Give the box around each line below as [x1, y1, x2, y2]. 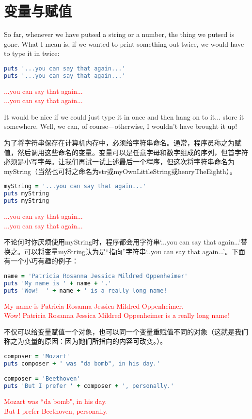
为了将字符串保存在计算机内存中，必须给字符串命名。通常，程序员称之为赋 [4, 138, 241, 148]
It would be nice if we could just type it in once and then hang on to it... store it [4, 111, 244, 122]
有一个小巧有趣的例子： [4, 256, 79, 266]
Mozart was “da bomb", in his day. [4, 396, 107, 406]
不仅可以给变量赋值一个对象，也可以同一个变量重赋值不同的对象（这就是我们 [4, 326, 248, 336]
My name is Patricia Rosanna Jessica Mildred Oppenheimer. [4, 300, 184, 311]
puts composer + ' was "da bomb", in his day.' [4, 360, 160, 367]
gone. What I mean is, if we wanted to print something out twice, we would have [4, 38, 244, 49]
